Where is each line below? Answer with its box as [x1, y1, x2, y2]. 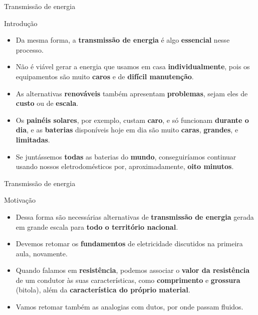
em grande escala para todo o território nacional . [16, 221, 178, 232]
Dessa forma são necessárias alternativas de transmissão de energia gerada [16, 211, 254, 222]
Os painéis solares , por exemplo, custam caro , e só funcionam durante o [16, 114, 249, 125]
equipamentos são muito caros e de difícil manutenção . [16, 71, 194, 81]
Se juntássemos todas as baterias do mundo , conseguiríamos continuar [16, 151, 236, 162]
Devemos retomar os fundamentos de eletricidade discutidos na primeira [16, 238, 243, 249]
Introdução [4, 18, 38, 28]
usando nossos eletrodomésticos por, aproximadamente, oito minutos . [16, 161, 234, 172]
